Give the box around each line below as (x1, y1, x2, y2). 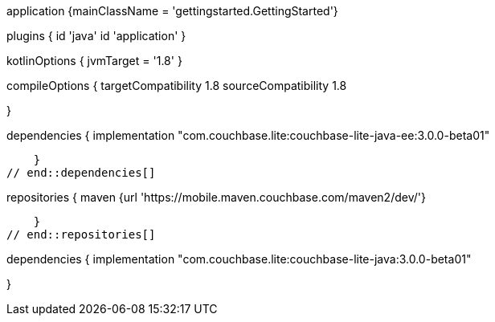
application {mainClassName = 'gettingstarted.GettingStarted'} (6, 4, 338, 18)
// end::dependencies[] (6, 166, 156, 179)
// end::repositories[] (6, 228, 156, 241)
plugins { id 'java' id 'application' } (6, 29, 186, 43)
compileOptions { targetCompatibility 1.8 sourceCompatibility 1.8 (6, 79, 347, 92)
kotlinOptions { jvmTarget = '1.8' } (6, 54, 182, 67)
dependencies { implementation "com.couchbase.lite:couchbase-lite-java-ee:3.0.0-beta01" (6, 128, 490, 142)
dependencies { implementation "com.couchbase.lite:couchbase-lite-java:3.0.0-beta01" (6, 252, 472, 266)
